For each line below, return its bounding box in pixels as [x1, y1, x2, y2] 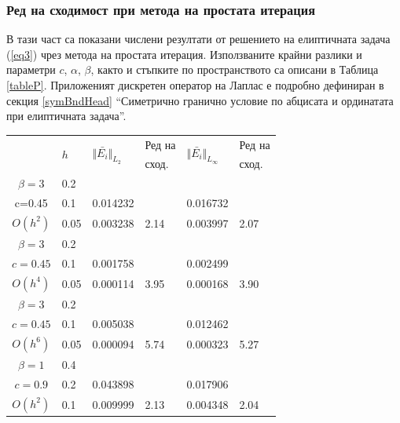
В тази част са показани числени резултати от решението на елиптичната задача [6, 31, 391, 47]
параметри [6, 61, 56, 78]
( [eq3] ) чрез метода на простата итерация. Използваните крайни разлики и [6, 46, 362, 62]
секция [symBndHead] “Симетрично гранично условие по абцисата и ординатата [6, 92, 394, 108]
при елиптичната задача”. [6, 108, 127, 124]
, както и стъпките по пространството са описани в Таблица [90, 61, 379, 78]
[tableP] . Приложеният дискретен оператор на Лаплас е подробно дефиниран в [6, 77, 384, 93]
